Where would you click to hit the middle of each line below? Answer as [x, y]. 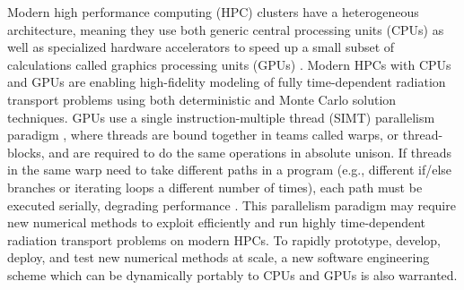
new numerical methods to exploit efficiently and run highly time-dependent [217, 222]
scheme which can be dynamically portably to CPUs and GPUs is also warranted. [232, 274]
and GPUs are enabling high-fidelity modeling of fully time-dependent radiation [227, 82]
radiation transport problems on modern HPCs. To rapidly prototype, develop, [224, 239]
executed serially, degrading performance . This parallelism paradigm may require [232, 205]
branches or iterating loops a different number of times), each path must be [215, 187]
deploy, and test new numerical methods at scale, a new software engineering [219, 257]
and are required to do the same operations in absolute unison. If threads [250, 152]
